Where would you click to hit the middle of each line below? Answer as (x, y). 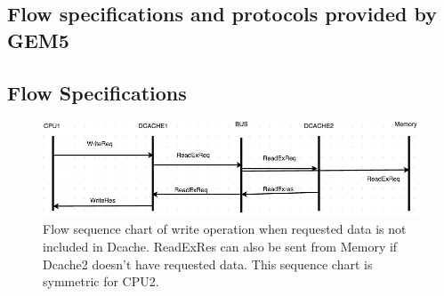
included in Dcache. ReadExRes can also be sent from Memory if (220, 247)
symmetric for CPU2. (101, 281)
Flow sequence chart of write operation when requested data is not (225, 229)
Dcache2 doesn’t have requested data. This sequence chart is (208, 264)
